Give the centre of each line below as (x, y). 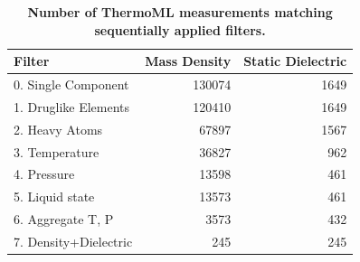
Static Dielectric (295, 61)
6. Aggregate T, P (64, 219)
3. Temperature (57, 151)
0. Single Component (71, 84)
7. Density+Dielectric (73, 241)
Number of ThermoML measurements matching (180, 12)
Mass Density (188, 61)
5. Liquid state (54, 196)
